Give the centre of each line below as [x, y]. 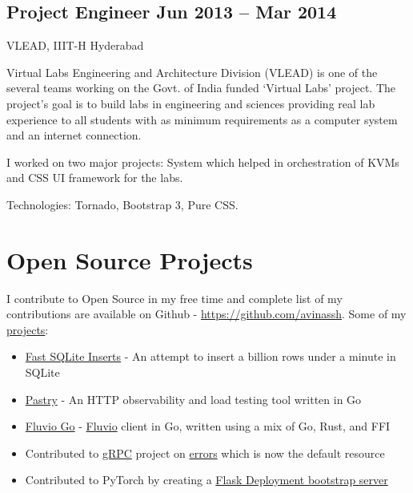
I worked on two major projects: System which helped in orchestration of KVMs [203, 162]
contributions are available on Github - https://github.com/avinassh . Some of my [206, 314]
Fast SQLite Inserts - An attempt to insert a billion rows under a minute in [211, 356]
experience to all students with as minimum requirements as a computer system [202, 119]
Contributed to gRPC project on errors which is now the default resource [205, 453]
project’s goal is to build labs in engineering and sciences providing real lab [191, 103]
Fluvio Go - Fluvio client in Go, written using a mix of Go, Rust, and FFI [208, 426]
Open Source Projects [130, 259]
